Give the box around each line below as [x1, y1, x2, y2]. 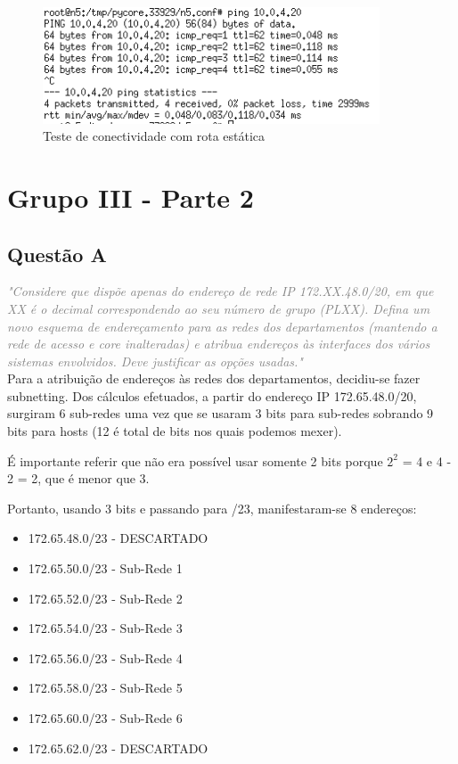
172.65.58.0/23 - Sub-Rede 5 [28, 678, 183, 697]
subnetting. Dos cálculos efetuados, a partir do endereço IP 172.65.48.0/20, [7, 386, 417, 405]
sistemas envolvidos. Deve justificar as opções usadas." [7, 351, 303, 370]
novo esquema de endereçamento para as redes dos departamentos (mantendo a [7, 316, 438, 335]
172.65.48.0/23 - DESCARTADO [28, 529, 209, 547]
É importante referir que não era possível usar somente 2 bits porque [7, 451, 383, 470]
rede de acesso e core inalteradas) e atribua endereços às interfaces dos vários [7, 334, 430, 353]
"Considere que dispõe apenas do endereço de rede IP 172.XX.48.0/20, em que [7, 282, 434, 300]
